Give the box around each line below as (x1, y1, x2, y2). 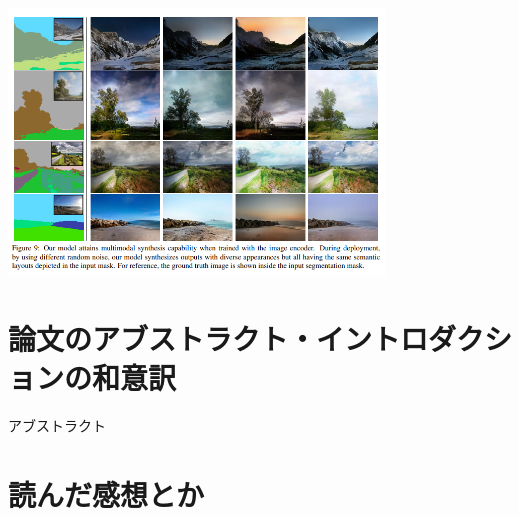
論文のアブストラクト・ (8, 318, 317, 358)
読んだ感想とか (8, 473, 205, 514)
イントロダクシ (316, 318, 513, 358)
